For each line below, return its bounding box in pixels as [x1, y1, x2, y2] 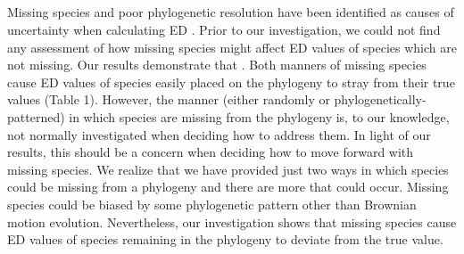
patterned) [7, 107, 65, 126]
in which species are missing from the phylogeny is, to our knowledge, [69, 107, 450, 126]
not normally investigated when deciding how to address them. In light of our [7, 125, 431, 143]
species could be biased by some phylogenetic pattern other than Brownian [7, 194, 417, 213]
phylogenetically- [334, 90, 427, 109]
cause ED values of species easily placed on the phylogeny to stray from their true [7, 72, 455, 91]
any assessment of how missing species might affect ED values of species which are [7, 37, 457, 56]
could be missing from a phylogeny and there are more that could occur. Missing [7, 177, 449, 196]
